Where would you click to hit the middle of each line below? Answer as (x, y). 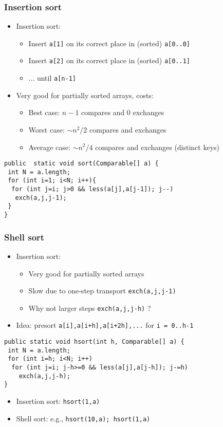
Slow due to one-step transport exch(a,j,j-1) (102, 291)
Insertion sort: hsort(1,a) (58, 401)
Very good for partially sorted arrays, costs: (85, 95)
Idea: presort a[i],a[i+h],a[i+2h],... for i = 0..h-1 (105, 325)
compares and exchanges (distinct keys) (157, 147)
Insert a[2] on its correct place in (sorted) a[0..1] (109, 60)
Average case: (49, 147)
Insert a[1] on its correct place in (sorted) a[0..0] (109, 43)
